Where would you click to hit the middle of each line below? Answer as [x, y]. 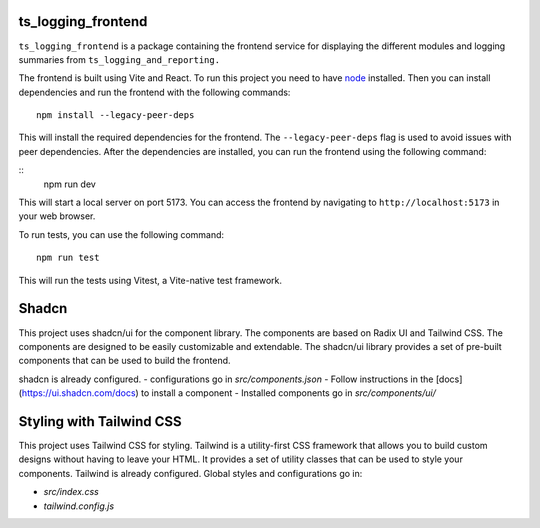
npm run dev [70, 184]
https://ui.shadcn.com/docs [78, 393]
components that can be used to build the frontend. [124, 361]
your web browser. [57, 216]
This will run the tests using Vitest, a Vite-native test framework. [150, 280]
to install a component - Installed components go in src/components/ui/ [288, 393]
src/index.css [71, 492]
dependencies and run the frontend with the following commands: [154, 92]
